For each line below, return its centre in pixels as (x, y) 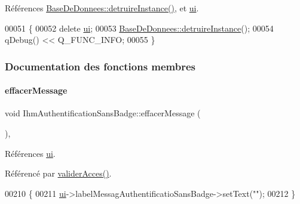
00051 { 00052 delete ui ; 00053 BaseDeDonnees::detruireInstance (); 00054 (139, 28)
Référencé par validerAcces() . (58, 173)
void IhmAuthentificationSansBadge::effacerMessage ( (103, 113)
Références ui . (30, 153)
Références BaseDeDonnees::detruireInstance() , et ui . (102, 8)
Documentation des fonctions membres (100, 66)
